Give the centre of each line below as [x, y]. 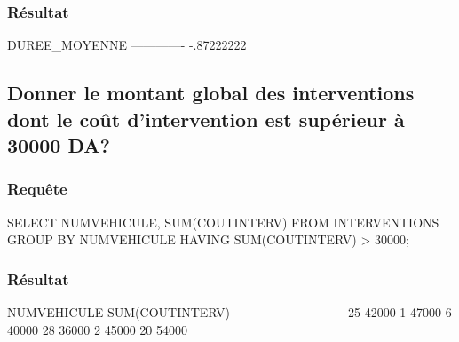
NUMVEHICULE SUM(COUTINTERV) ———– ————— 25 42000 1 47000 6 [229, 312]
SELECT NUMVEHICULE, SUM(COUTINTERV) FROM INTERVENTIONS [223, 222]
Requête [37, 189]
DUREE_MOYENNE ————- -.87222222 [127, 45]
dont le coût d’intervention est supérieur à [206, 119]
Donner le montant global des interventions [211, 93]
